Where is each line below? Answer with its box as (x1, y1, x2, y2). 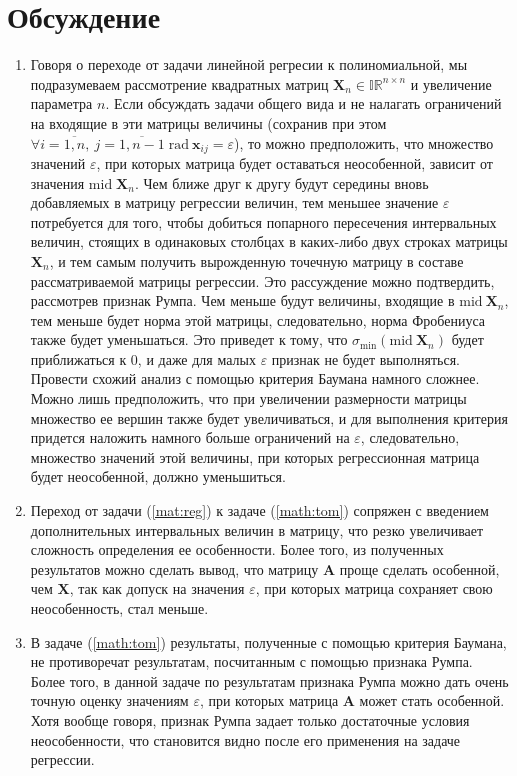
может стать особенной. (359, 690, 505, 711)
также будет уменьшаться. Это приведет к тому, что (30, 329, 348, 350)
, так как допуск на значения (69, 578, 245, 599)
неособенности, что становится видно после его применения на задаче (30, 729, 461, 750)
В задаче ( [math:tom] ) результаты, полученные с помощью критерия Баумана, (30, 631, 507, 652)
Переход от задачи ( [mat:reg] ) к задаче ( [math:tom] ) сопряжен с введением (30, 500, 489, 521)
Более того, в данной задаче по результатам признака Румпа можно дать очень (30, 670, 509, 691)
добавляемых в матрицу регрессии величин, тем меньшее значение (30, 192, 439, 213)
